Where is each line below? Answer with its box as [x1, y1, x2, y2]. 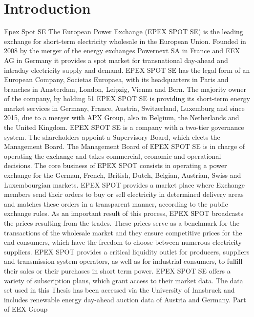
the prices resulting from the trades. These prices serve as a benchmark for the [4, 218, 239, 228]
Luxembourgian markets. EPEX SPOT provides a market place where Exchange [4, 179, 245, 190]
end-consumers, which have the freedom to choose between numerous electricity [4, 237, 242, 247]
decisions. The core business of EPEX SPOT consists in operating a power [4, 160, 227, 170]
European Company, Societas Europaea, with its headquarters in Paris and [4, 74, 229, 85]
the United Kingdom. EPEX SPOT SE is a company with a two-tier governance [4, 122, 244, 132]
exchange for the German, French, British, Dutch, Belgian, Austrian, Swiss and [4, 170, 241, 180]
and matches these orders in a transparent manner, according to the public [4, 198, 228, 209]
